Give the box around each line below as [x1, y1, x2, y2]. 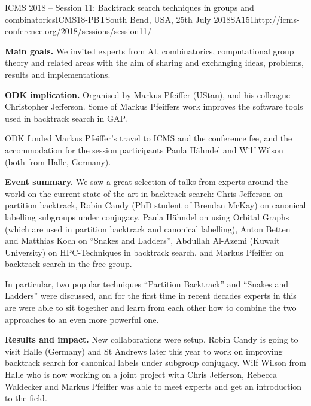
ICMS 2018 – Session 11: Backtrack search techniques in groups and [5, 1, 254, 13]
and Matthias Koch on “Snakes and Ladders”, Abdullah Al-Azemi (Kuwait [5, 234, 280, 247]
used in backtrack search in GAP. [5, 111, 127, 124]
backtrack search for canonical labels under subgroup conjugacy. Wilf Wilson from [5, 356, 306, 369]
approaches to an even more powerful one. [5, 313, 159, 325]
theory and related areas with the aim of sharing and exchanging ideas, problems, [5, 56, 304, 69]
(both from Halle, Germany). [5, 155, 111, 168]
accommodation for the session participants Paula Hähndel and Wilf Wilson [5, 143, 283, 156]
